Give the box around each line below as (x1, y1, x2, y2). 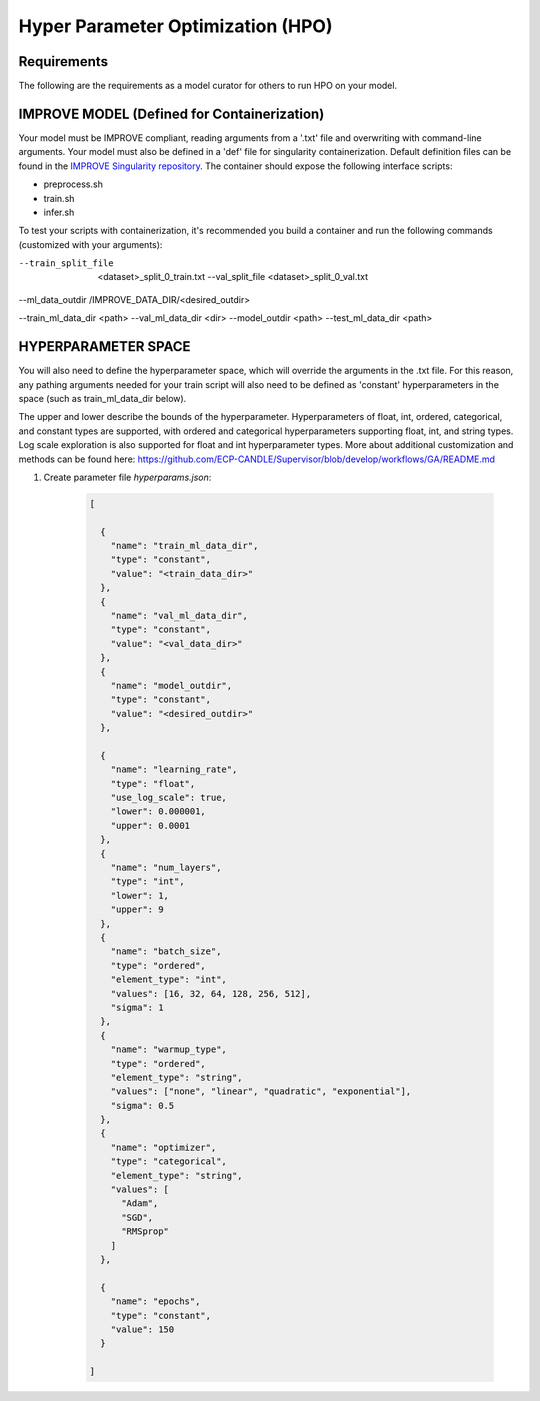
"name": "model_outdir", (110, 680, 233, 691)
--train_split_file (18, 258, 114, 269)
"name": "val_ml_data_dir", (110, 610, 249, 622)
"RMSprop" (121, 1226, 170, 1237)
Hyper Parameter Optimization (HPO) (18, 15, 333, 37)
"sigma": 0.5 (110, 1100, 175, 1111)
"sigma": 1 (110, 1001, 164, 1013)
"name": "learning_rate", (110, 764, 238, 775)
